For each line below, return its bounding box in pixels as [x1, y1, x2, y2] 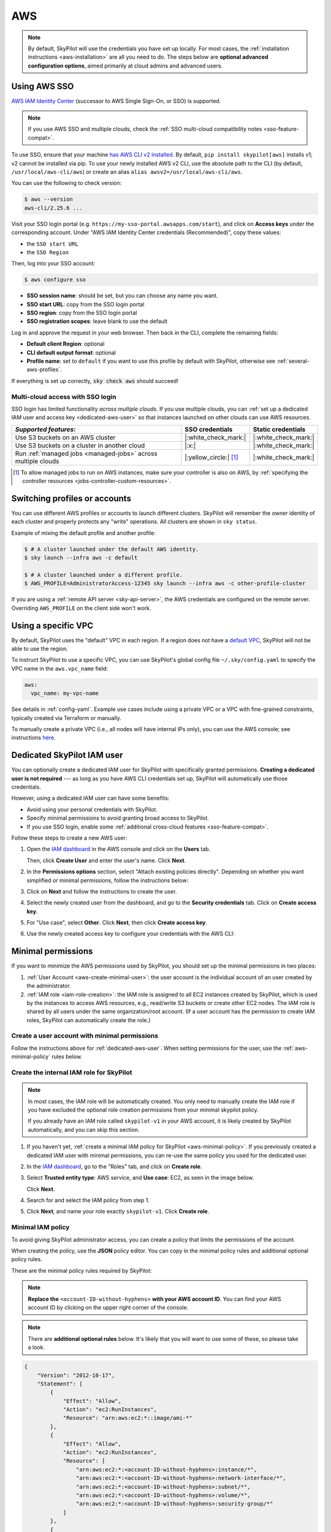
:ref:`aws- [283, 1044, 308, 1052]
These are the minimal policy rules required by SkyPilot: [11, 1267, 152, 1274]
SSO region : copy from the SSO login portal [26, 309, 137, 317]
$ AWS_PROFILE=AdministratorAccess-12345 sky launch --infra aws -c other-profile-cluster [24, 580, 306, 587]
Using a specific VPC [11, 620, 94, 631]
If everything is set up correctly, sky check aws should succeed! [11, 377, 179, 384]
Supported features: [15, 425, 76, 433]
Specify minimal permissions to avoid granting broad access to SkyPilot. [26, 814, 210, 822]
